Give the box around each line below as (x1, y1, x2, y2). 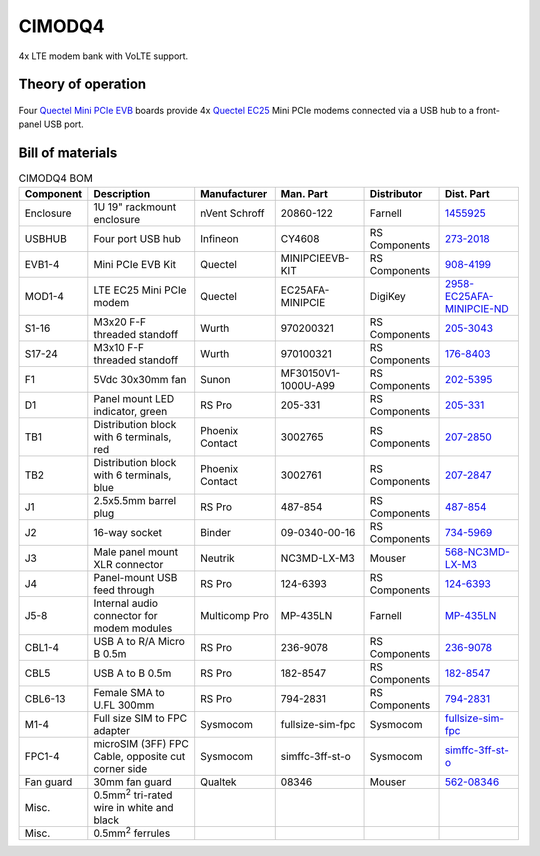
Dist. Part (444, 186, 490, 200)
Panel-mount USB (93, 570, 178, 584)
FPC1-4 (24, 749, 60, 763)
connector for (93, 608, 159, 622)
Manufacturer (200, 186, 268, 200)
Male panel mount (93, 545, 179, 559)
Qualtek (200, 775, 237, 789)
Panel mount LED (93, 391, 175, 405)
